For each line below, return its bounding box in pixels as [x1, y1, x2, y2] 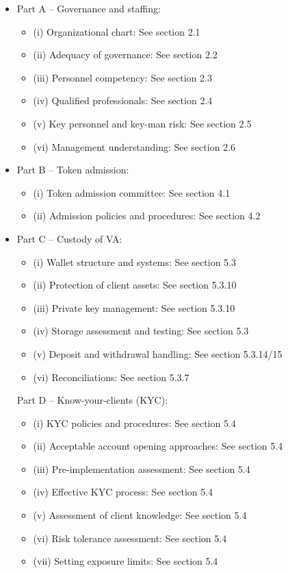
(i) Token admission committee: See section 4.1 [33, 185, 231, 199]
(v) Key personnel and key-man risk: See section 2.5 [33, 116, 252, 130]
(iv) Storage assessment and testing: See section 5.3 [33, 324, 249, 338]
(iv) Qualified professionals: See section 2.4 [33, 93, 213, 108]
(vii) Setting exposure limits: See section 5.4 [33, 554, 218, 568]
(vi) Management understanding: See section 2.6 [33, 139, 235, 154]
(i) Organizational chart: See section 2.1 [33, 24, 200, 38]
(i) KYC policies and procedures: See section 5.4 [33, 415, 236, 430]
